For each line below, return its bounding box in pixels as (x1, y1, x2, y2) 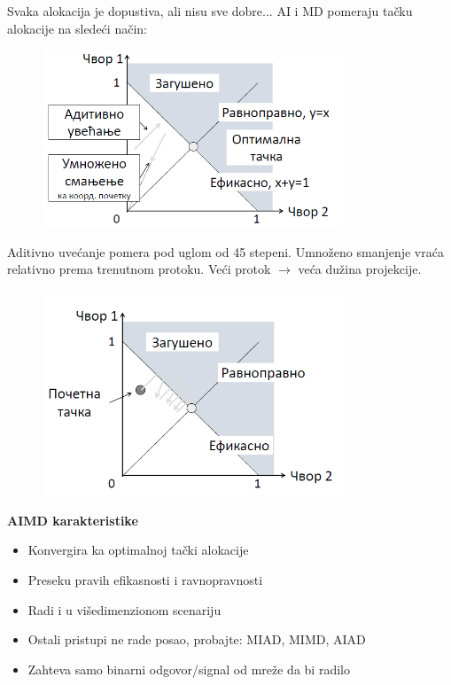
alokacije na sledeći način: (7, 19, 147, 37)
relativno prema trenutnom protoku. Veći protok (7, 260, 271, 278)
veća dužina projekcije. (298, 260, 422, 278)
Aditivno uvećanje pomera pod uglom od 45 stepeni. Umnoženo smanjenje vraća (7, 242, 444, 261)
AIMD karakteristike (7, 510, 138, 529)
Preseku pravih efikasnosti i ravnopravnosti (27, 571, 263, 588)
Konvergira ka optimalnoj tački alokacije (27, 541, 249, 559)
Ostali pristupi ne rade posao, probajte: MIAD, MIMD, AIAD (27, 630, 366, 649)
